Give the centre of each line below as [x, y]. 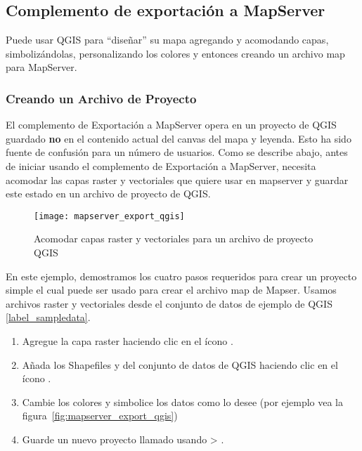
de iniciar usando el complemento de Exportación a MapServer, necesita [161, 165]
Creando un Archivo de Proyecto [101, 98]
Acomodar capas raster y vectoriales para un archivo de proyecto [174, 238]
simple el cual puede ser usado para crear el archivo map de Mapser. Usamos [171, 290]
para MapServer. [41, 67]
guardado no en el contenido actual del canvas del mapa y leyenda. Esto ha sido [179, 138]
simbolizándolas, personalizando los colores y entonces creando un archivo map [175, 53]
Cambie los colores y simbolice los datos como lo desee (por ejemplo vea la [183, 401]
